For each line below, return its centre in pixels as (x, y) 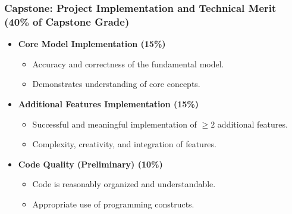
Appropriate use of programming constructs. (113, 204)
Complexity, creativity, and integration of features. (124, 144)
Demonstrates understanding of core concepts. (116, 84)
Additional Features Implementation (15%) (108, 103)
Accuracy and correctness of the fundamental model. (128, 63)
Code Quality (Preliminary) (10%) (90, 164)
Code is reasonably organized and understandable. (124, 184)
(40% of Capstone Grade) (67, 21)
